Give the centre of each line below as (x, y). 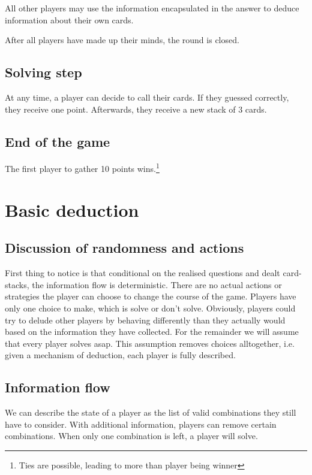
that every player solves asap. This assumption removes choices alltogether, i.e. (150, 343)
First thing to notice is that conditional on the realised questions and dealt (142, 273)
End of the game (58, 141)
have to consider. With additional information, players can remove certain (141, 424)
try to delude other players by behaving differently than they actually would (145, 320)
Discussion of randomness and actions (124, 248)
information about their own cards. (69, 19)
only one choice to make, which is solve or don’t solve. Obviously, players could (150, 308)
